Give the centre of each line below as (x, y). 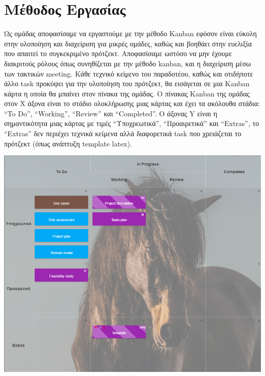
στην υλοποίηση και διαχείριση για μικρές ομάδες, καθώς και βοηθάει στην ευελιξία (128, 43)
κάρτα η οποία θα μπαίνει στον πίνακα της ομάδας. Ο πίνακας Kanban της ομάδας (127, 93)
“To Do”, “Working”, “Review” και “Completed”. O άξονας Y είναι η (111, 113)
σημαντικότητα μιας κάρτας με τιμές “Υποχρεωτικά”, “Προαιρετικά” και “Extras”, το (132, 123)
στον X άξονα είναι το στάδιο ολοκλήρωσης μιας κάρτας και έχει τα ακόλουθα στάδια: (132, 103)
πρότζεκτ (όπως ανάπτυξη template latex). (68, 143)
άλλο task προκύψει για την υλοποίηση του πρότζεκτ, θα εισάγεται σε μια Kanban (127, 83)
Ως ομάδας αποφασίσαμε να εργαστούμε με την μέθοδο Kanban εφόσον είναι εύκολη (130, 33)
